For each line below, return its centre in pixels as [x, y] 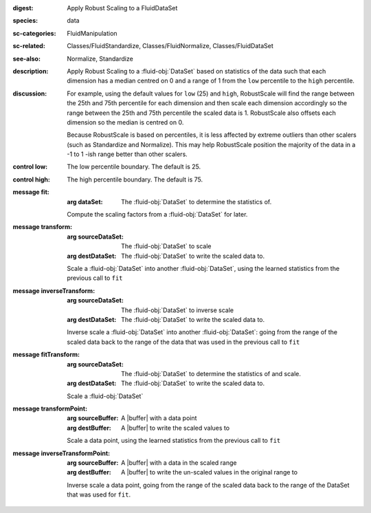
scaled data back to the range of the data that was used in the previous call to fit [183, 342]
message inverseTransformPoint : [61, 453]
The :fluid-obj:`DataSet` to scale [166, 246]
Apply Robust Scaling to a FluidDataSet [122, 8]
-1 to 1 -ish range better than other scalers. [127, 154]
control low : [30, 167]
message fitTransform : [46, 355]
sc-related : [29, 46]
